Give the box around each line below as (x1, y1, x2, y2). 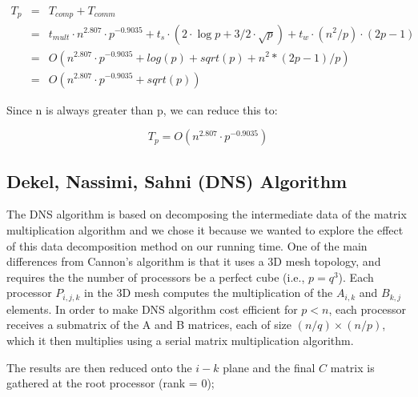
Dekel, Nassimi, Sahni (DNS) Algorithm (6, 168, 348, 193)
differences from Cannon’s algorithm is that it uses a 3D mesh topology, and (6, 253, 381, 270)
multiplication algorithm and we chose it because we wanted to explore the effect (6, 221, 404, 238)
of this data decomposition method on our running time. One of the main (6, 237, 368, 254)
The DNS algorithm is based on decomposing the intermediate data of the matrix (6, 206, 407, 223)
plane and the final (223, 359, 316, 375)
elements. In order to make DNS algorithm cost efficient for (6, 300, 298, 317)
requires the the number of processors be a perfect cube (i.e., (6, 268, 305, 285)
